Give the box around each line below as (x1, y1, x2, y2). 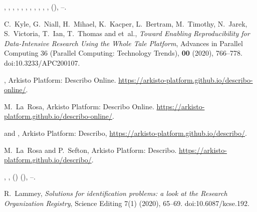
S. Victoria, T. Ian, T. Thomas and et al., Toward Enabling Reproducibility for (4, 28, 250, 39)
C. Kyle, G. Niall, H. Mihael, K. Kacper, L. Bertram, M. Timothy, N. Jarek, (4, 18, 247, 29)
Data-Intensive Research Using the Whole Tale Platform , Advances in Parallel (4, 38, 243, 48)
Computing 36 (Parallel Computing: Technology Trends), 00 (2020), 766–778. (4, 48, 242, 58)
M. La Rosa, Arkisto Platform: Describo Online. (4, 101, 154, 111)
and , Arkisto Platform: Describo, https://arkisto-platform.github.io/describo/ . (4, 127, 247, 138)
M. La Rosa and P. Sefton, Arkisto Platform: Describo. (4, 144, 177, 155)
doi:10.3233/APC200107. (4, 57, 80, 68)
